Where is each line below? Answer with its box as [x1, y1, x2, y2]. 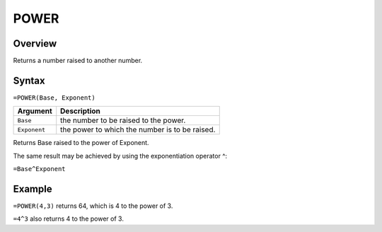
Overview [13, 37, 57, 50]
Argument [17, 106, 52, 116]
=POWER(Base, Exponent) [13, 93, 95, 102]
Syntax [13, 74, 45, 86]
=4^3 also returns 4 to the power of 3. [13, 214, 124, 223]
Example [13, 182, 52, 195]
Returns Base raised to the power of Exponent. [13, 139, 149, 147]
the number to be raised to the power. [60, 115, 186, 125]
